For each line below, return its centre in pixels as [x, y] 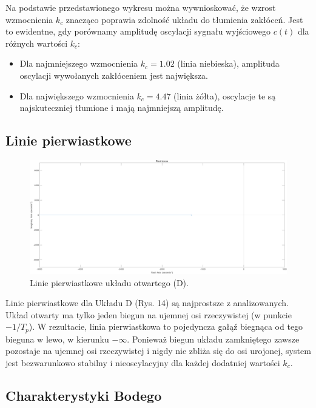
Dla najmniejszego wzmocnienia [79, 63]
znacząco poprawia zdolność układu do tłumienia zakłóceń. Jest [184, 19]
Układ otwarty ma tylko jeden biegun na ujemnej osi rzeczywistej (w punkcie [149, 314]
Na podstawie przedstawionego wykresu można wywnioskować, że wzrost [141, 7]
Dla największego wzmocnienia [77, 95]
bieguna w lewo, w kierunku [57, 339]
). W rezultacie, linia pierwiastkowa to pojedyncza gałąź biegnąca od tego [166, 326]
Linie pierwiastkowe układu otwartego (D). [109, 282]
